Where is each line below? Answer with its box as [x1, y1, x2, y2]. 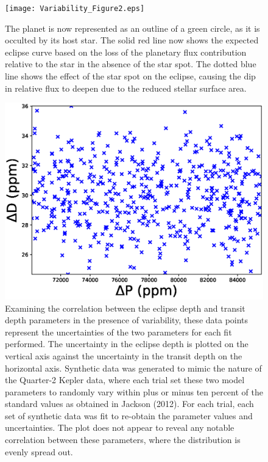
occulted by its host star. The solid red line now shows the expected [5, 34, 259, 46]
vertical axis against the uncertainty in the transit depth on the [5, 349, 242, 362]
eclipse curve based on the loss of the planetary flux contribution [5, 45, 247, 58]
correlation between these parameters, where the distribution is [5, 433, 241, 446]
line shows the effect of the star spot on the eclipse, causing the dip [5, 70, 256, 82]
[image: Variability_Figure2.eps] [5, 4, 145, 13]
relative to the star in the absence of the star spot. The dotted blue [5, 57, 256, 70]
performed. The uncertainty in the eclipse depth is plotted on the [5, 337, 249, 350]
